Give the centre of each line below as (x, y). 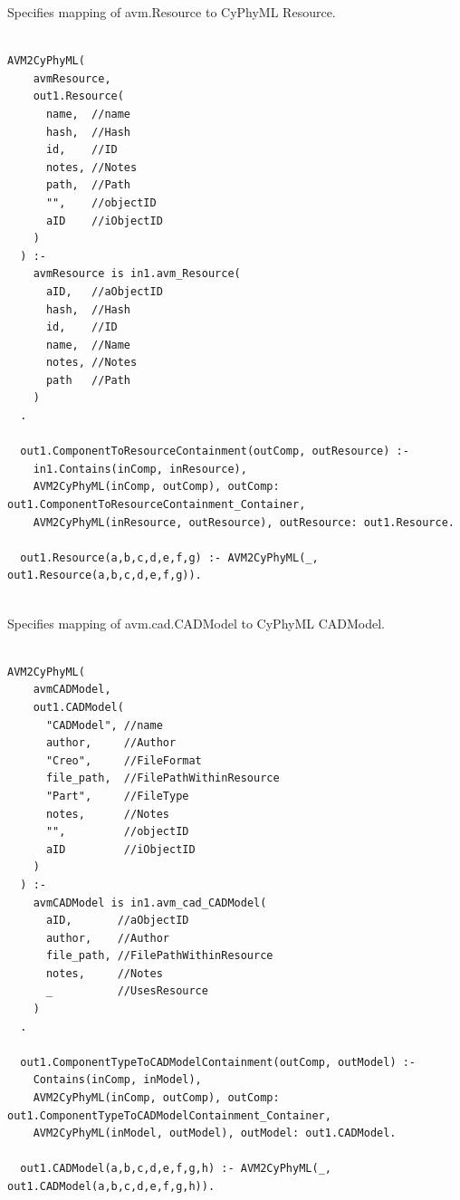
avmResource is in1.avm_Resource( (137, 274)
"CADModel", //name (104, 725)
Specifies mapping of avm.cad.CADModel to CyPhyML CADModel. (196, 623)
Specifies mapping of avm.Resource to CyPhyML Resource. (172, 12)
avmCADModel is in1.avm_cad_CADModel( (150, 902)
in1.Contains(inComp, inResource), (140, 469)
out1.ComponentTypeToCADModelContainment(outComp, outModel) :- (218, 1062)
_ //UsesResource (127, 991)
